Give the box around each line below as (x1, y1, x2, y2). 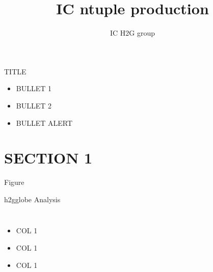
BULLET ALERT (16, 117, 73, 128)
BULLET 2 (16, 100, 52, 111)
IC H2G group (110, 28, 155, 38)
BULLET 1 (16, 83, 52, 94)
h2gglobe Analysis (4, 194, 61, 204)
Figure (4, 177, 24, 187)
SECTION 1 (4, 147, 93, 168)
